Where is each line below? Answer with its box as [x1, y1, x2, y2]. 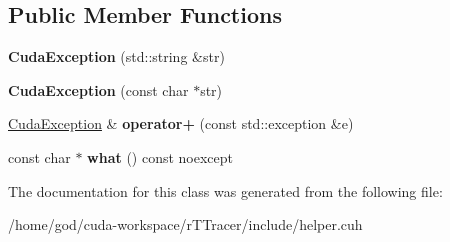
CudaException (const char [8, 79, 189, 100]
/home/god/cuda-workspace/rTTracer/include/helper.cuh [8, 214, 363, 235]
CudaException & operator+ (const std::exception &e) [8, 113, 354, 134]
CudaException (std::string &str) [8, 46, 225, 67]
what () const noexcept [87, 146, 234, 167]
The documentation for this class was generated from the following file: [8, 180, 443, 201]
